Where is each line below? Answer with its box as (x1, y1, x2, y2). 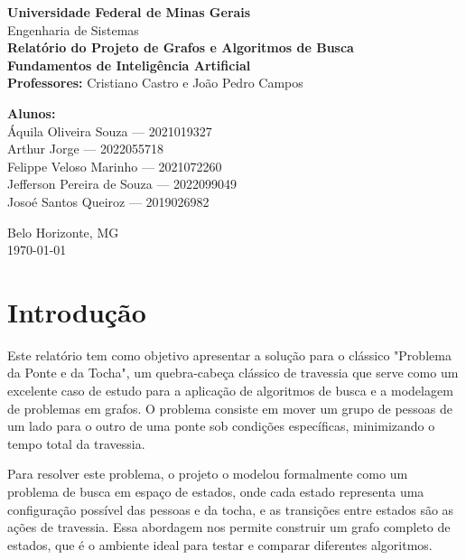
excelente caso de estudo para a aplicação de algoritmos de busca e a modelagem (7, 381, 453, 400)
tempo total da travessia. (7, 434, 145, 453)
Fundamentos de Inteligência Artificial (7, 55, 251, 74)
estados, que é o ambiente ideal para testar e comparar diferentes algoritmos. (7, 535, 433, 554)
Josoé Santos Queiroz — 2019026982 (7, 191, 210, 210)
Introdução (7, 293, 146, 330)
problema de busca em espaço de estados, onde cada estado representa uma (7, 482, 424, 500)
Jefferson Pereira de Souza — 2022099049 (7, 174, 238, 193)
